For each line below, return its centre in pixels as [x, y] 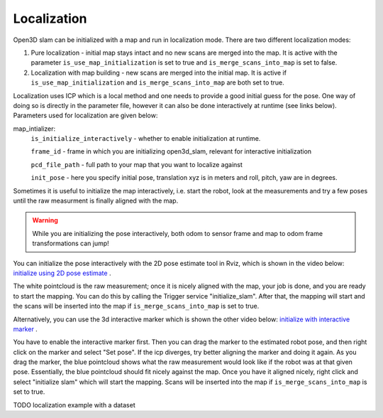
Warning [45, 220]
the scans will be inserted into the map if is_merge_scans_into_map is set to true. [136, 306]
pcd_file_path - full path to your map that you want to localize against [137, 164]
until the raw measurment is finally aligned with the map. [96, 201]
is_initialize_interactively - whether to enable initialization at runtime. [146, 139]
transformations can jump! [71, 243]
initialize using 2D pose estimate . [62, 273]
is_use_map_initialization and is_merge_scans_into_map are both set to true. [158, 82]
